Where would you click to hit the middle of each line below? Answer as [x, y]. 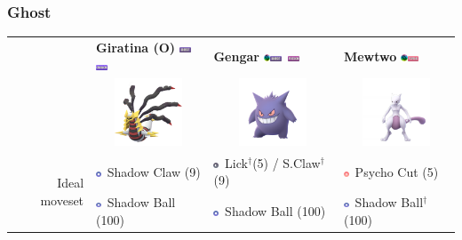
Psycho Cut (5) [397, 171]
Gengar [236, 56]
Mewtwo [370, 56]
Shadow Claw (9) [154, 171]
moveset [62, 200]
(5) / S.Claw [287, 162]
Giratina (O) [136, 47]
